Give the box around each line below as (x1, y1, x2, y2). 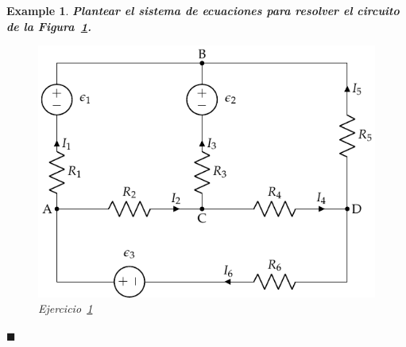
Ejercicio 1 (38, 300, 93, 317)
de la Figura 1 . (6, 18, 92, 34)
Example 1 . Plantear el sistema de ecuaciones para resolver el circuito (6, 2, 400, 18)
